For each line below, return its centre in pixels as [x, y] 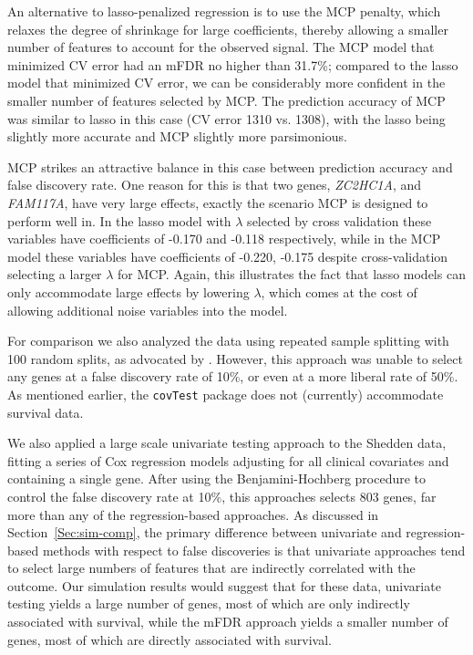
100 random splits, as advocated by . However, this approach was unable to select [235, 358]
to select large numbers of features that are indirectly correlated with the [211, 568]
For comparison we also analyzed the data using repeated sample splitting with [228, 341]
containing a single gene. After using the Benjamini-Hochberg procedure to [217, 478]
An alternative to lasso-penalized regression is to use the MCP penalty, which [224, 11]
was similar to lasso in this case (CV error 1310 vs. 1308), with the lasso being [226, 118]
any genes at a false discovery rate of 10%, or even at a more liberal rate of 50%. [233, 376]
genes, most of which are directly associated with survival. [170, 639]
